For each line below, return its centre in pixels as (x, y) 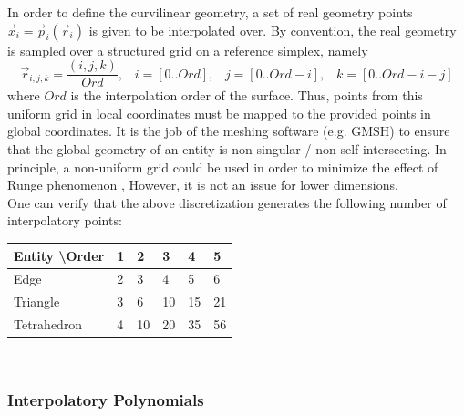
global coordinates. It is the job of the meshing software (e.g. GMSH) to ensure (229, 131)
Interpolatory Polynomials (106, 399)
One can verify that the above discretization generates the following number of (227, 202)
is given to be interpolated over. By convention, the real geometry (273, 30)
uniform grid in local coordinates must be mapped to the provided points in (219, 113)
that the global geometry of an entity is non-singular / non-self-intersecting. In (227, 149)
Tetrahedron (48, 324)
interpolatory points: (65, 220)
